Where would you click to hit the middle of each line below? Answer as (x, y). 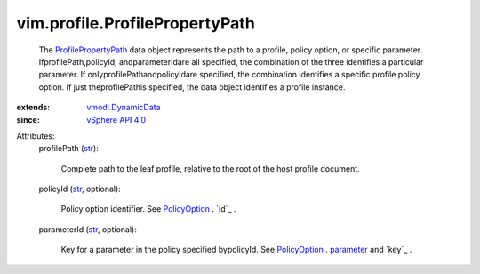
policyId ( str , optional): (80, 189)
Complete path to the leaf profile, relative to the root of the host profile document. (210, 168)
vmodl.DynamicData (124, 108)
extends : (33, 108)
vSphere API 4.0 (116, 119)
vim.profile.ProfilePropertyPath (136, 23)
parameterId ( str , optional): (88, 229)
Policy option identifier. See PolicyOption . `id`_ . (148, 209)
